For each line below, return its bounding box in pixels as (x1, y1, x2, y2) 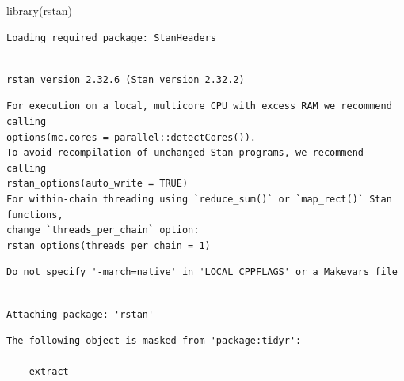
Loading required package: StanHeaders (6, 32, 216, 43)
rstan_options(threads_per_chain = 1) (6, 240, 211, 251)
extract (29, 366, 69, 378)
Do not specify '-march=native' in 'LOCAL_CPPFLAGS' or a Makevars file (6, 266, 398, 278)
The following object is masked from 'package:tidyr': (6, 335, 302, 347)
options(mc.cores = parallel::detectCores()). (6, 131, 256, 143)
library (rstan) (6, 2, 73, 18)
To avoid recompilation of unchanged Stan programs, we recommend (6, 147, 364, 159)
